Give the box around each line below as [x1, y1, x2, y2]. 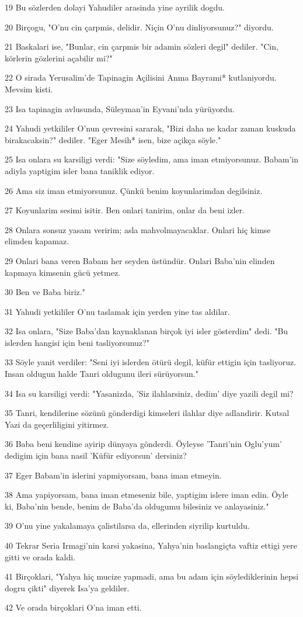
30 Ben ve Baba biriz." [5, 286, 85, 298]
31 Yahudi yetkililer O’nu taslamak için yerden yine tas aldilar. [5, 305, 230, 317]
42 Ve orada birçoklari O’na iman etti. [5, 601, 142, 613]
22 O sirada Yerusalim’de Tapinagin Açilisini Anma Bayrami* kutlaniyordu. [5, 71, 277, 84]
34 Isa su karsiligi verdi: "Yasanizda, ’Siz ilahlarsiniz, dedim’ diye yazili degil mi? [5, 387, 294, 399]
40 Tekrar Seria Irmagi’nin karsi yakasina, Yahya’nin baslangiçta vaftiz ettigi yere [5, 539, 297, 551]
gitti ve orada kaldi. [5, 550, 76, 563]
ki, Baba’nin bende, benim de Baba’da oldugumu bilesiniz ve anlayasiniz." [5, 500, 269, 512]
